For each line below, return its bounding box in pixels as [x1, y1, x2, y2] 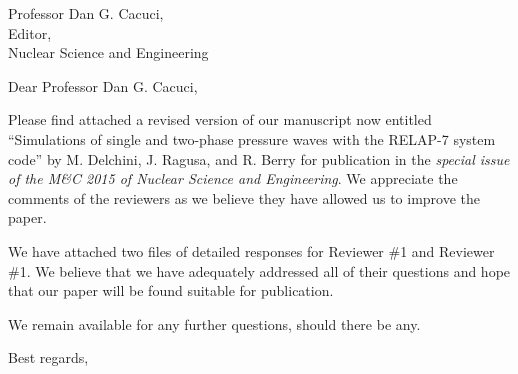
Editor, [8, 22, 52, 43]
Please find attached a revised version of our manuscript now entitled [8, 109, 432, 130]
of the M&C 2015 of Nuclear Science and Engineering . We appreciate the [8, 168, 458, 189]
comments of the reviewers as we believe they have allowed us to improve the [8, 187, 481, 208]
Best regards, [8, 347, 89, 368]
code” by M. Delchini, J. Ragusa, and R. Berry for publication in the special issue [8, 148, 510, 169]
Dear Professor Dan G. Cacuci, [8, 75, 198, 96]
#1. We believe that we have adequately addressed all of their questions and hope [8, 260, 511, 281]
